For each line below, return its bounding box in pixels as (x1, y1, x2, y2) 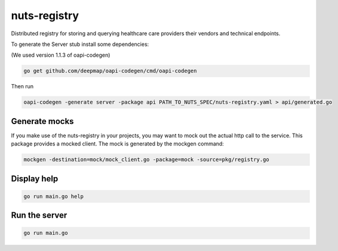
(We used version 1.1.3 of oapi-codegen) (11, 51, 110, 59)
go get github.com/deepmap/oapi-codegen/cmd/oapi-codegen (23, 67, 197, 75)
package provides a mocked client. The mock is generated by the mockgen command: (11, 140, 224, 147)
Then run (11, 83, 34, 90)
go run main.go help (23, 193, 84, 200)
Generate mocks (11, 116, 74, 126)
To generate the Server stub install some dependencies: (11, 41, 149, 48)
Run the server (11, 210, 67, 221)
